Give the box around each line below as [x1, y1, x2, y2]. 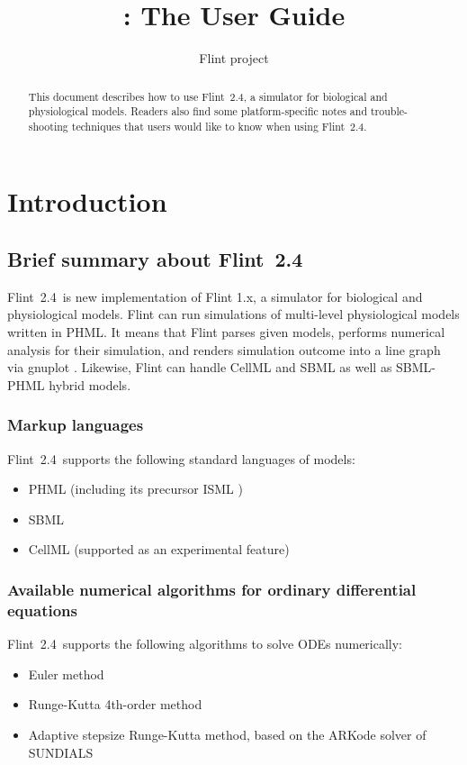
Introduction [7, 183, 167, 220]
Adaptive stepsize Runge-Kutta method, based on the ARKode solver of [28, 724, 427, 743]
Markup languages [7, 414, 144, 436]
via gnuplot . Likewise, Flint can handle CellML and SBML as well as [7, 358, 392, 377]
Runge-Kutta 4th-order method [28, 695, 202, 714]
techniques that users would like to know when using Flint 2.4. [71, 118, 367, 133]
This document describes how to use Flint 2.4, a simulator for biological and [28, 88, 388, 104]
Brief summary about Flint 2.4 [7, 245, 303, 273]
